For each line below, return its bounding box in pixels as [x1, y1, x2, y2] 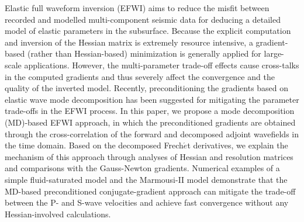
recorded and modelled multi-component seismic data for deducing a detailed [5, 13, 281, 25]
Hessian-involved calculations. [5, 207, 111, 220]
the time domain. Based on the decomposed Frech [5, 139, 184, 151]
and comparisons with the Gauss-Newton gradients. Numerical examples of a [5, 162, 280, 174]
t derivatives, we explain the [187, 139, 288, 151]
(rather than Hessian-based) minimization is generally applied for [27, 47, 261, 60]
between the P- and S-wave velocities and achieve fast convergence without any [5, 196, 289, 209]
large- [264, 47, 284, 60]
